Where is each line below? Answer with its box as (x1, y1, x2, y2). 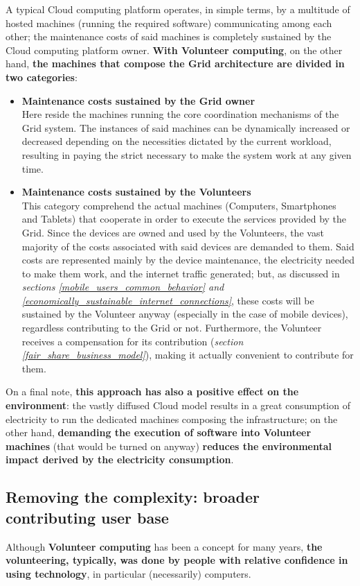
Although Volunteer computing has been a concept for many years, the (6, 539, 323, 553)
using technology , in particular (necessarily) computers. (6, 566, 251, 580)
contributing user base (6, 506, 169, 528)
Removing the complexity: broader (6, 486, 260, 508)
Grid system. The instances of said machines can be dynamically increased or (21, 120, 350, 135)
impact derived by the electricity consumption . (6, 452, 234, 467)
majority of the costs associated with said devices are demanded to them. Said (21, 239, 354, 253)
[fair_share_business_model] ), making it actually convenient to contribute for (21, 347, 354, 362)
